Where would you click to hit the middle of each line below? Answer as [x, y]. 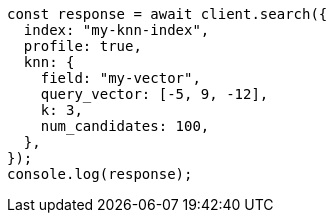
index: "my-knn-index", [116, 30]
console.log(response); [100, 174]
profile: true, [82, 46]
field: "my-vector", [120, 78]
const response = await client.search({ [167, 14]
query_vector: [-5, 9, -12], [154, 94]
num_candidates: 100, [125, 126]
